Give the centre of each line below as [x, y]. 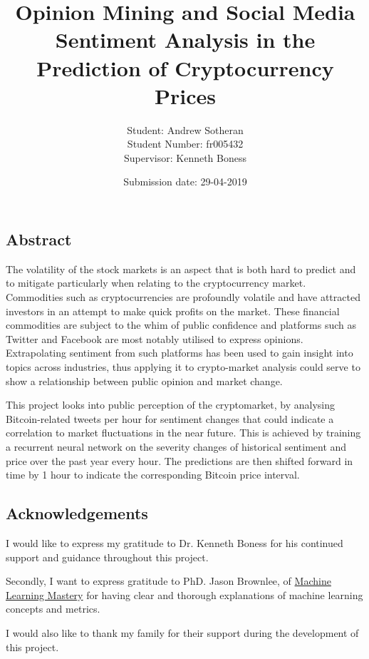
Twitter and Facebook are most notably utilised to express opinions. [155, 338]
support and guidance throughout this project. [107, 557]
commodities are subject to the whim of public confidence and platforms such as [181, 325]
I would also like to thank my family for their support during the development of [182, 632]
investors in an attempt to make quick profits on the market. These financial [173, 311]
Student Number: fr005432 [185, 144]
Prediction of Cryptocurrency [185, 67]
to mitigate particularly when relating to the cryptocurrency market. [156, 283]
